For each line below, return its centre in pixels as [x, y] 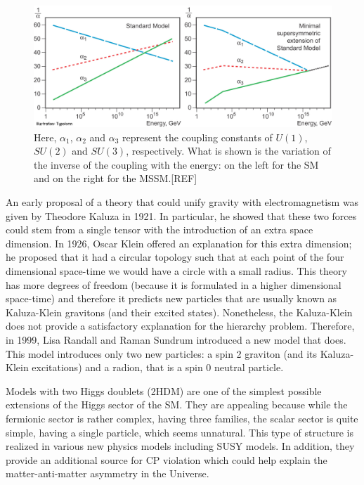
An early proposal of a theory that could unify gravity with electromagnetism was [182, 202]
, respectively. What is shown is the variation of [228, 151]
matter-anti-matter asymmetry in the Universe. [108, 473]
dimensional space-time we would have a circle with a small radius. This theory [176, 271]
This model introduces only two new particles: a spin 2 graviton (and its [162, 353]
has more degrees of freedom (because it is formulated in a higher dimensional [174, 284]
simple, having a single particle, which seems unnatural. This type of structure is [180, 432]
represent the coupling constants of [197, 137]
